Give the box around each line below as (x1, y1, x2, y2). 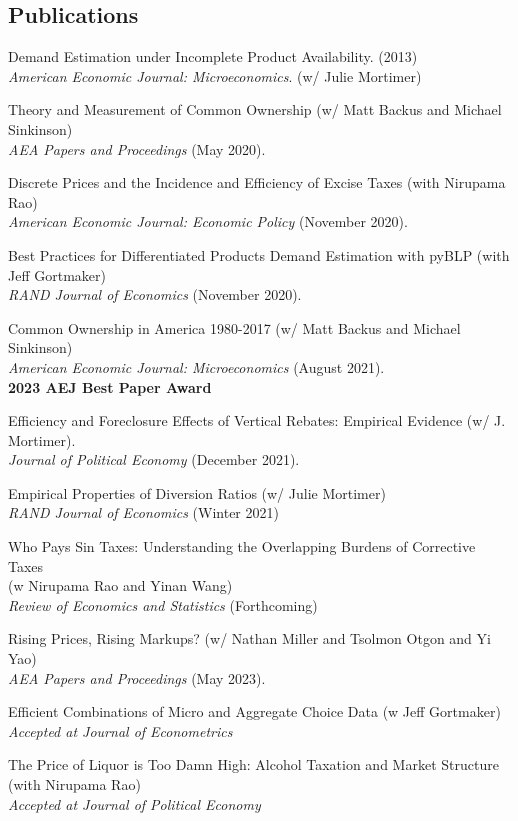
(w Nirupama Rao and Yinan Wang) (8, 575, 233, 596)
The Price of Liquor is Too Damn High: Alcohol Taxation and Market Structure (8, 754, 499, 775)
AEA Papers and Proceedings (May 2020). (8, 138, 266, 159)
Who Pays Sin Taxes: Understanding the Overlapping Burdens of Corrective (8, 536, 476, 557)
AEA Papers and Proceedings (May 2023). (8, 667, 266, 688)
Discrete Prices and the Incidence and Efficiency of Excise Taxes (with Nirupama (8, 172, 506, 193)
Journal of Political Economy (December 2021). (8, 449, 300, 470)
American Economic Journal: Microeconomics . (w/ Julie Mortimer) (8, 65, 422, 86)
